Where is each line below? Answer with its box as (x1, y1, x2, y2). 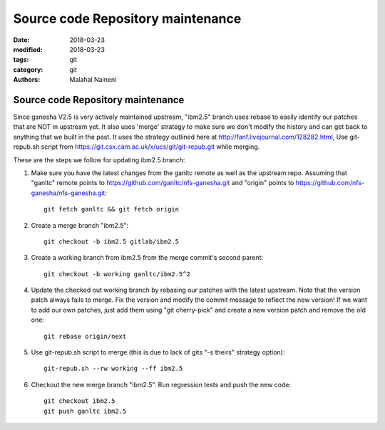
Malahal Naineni (69, 75, 117, 84)
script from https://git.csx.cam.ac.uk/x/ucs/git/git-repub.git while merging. (41, 142, 260, 151)
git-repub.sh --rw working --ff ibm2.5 (43, 365, 183, 373)
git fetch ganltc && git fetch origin (43, 205, 180, 214)
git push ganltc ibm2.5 (43, 407, 127, 415)
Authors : (13, 75, 41, 84)
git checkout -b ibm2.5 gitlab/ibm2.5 (43, 237, 180, 246)
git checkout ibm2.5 (43, 397, 115, 405)
